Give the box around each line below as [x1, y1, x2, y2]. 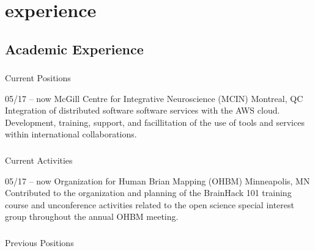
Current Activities [5, 153, 73, 166]
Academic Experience [5, 39, 144, 58]
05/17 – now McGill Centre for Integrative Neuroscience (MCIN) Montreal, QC [5, 92, 303, 104]
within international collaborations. [5, 128, 137, 140]
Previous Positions [5, 236, 74, 249]
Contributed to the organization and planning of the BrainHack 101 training [5, 186, 292, 199]
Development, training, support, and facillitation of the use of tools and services [5, 115, 305, 128]
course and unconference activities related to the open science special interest [5, 198, 294, 211]
